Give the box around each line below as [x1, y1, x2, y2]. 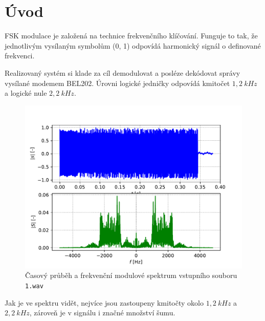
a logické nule [5, 88, 47, 98]
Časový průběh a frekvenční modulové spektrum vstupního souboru [25, 270, 237, 281]
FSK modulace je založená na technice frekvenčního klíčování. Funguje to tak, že [5, 30, 258, 41]
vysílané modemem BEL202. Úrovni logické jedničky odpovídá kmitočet [5, 77, 230, 88]
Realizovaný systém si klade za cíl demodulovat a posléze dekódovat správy [5, 67, 240, 78]
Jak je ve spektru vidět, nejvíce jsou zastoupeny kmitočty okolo [5, 297, 204, 308]
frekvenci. [5, 50, 35, 61]
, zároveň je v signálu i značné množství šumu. [29, 307, 175, 318]
